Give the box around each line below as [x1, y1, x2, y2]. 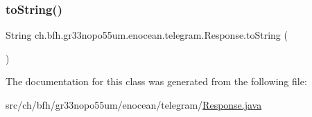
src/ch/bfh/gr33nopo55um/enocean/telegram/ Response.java [6, 98, 262, 111]
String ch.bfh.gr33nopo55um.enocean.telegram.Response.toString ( [6, 28, 288, 42]
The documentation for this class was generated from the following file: [6, 74, 307, 89]
